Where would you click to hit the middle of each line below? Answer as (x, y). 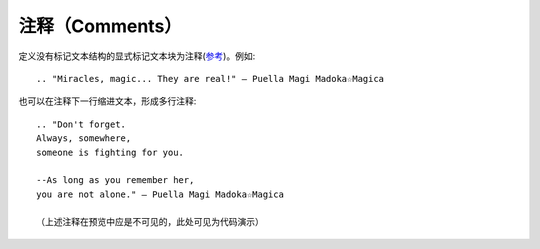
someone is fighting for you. (110, 152)
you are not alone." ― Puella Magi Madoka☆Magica (160, 194)
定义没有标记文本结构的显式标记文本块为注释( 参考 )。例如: (137, 56)
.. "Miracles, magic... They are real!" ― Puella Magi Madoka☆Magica (210, 78)
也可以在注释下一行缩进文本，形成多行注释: (107, 101)
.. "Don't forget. (81, 124)
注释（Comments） (100, 26)
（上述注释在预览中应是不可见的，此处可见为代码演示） (150, 222)
